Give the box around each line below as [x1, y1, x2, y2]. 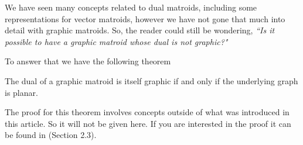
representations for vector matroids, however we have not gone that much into [5, 12, 285, 25]
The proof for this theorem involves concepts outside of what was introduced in [5, 106, 290, 118]
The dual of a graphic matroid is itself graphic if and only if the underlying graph [5, 74, 298, 87]
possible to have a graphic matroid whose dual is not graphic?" [5, 35, 228, 47]
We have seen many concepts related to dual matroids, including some [5, 1, 257, 13]
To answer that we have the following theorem [5, 55, 171, 67]
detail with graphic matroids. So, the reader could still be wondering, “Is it [5, 24, 275, 36]
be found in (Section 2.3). [5, 129, 97, 141]
